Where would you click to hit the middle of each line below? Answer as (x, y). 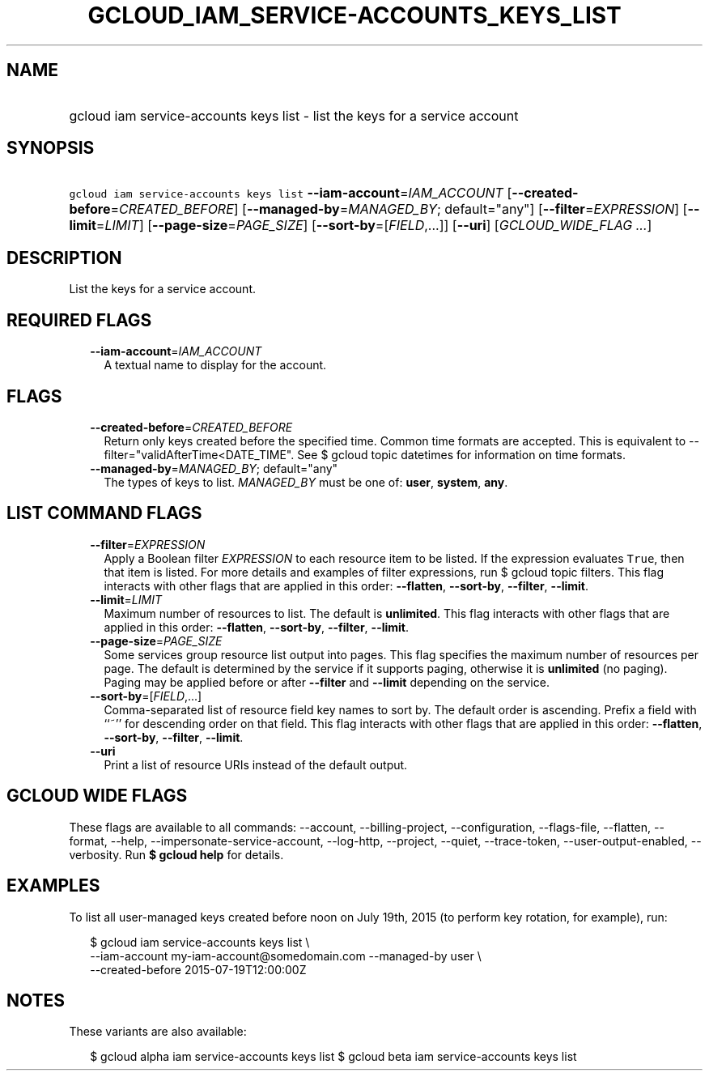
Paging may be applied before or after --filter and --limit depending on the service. (327, 682)
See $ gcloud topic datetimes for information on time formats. (461, 454)
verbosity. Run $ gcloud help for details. (176, 854)
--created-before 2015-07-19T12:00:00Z (198, 969)
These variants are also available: (158, 1032)
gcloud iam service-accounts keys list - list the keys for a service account (294, 115)
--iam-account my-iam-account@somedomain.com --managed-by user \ (286, 956)
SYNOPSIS (51, 148)
